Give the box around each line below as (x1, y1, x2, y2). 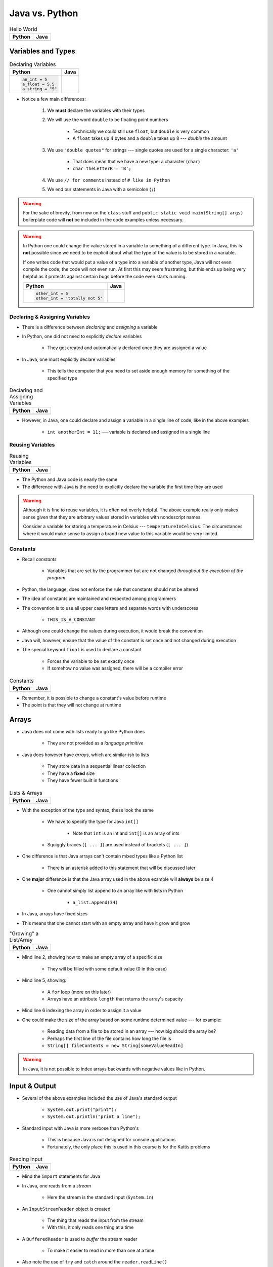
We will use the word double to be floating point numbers (47, 117, 168, 123)
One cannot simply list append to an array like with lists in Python (47, 887, 183, 894)
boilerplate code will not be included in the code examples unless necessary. (23, 217, 184, 223)
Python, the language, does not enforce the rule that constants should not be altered (22, 586, 198, 592)
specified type (47, 375, 78, 381)
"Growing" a (9, 930, 39, 937)
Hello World (9, 25, 37, 32)
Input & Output (9, 1082, 57, 1090)
